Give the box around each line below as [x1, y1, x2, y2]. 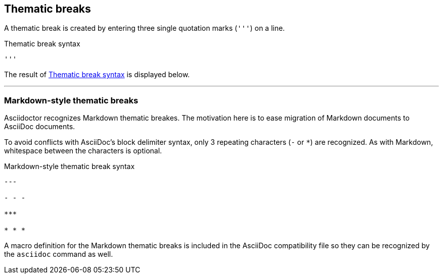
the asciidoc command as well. [4, 250, 113, 259]
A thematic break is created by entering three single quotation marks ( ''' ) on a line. [4, 24, 285, 33]
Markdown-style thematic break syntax [4, 162, 135, 171]
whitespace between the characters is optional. [4, 146, 162, 155]
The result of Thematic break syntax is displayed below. [4, 70, 190, 79]
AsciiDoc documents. [4, 122, 75, 131]
